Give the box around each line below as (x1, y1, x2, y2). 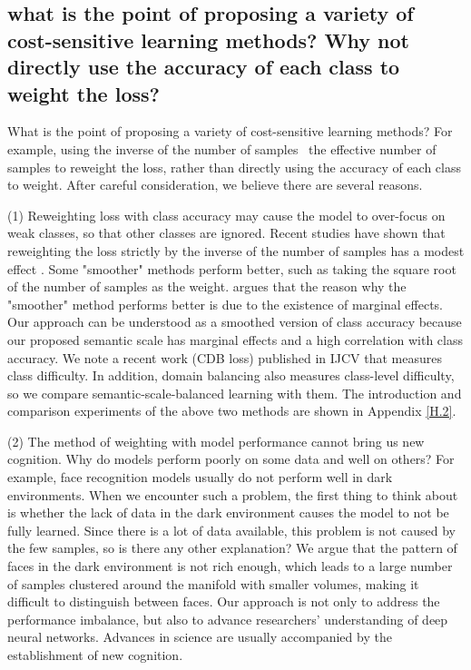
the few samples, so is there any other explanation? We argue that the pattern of (7, 538, 457, 557)
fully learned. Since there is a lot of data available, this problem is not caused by (7, 520, 456, 539)
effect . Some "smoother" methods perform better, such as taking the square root (7, 259, 456, 278)
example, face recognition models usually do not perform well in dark (7, 468, 393, 487)
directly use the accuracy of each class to (7, 53, 400, 81)
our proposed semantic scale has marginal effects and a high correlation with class (7, 330, 463, 349)
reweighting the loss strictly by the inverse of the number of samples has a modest (7, 241, 465, 260)
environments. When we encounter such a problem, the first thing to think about (7, 485, 458, 504)
